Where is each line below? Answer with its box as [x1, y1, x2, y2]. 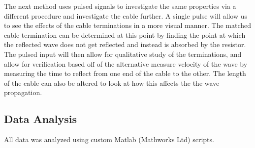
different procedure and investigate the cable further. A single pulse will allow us [4, 10, 248, 21]
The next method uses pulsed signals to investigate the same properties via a [4, 1, 236, 11]
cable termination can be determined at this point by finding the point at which [4, 29, 246, 40]
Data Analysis [4, 111, 77, 126]
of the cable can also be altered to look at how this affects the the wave [4, 77, 220, 88]
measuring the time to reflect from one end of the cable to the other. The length [4, 68, 246, 78]
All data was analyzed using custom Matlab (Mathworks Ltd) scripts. [4, 134, 214, 145]
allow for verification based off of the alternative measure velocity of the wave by [4, 58, 248, 69]
